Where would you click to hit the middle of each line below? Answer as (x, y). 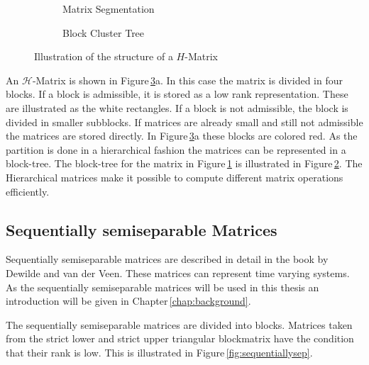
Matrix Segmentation (109, 9)
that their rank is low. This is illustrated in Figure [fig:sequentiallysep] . (159, 352)
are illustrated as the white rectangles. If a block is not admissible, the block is (177, 107)
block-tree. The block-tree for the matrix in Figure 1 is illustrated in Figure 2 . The (184, 163)
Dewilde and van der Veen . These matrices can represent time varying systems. (178, 273)
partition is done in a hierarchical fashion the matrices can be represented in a (176, 149)
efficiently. (28, 191)
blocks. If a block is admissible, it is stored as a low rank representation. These (177, 94)
